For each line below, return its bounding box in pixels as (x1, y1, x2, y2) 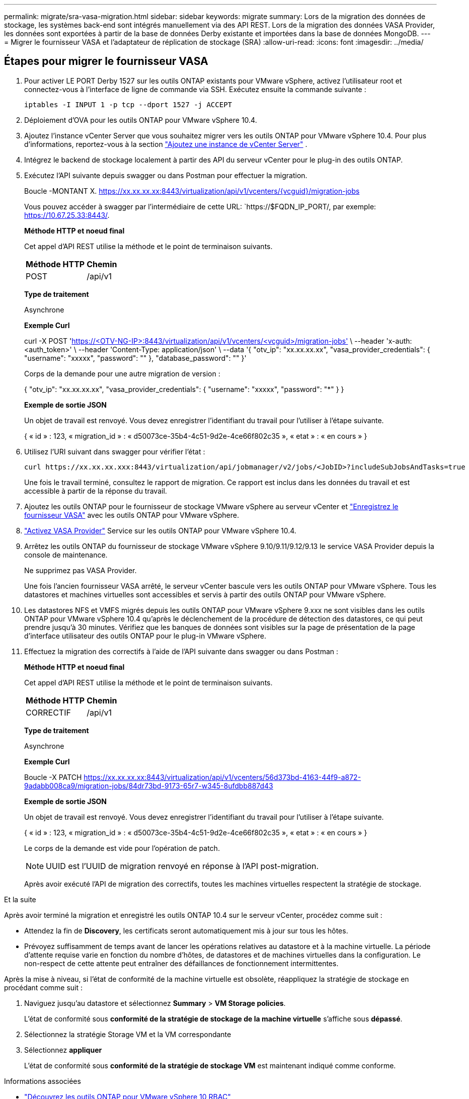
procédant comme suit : (4, 983, 83, 992)
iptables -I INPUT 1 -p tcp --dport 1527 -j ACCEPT (24, 100, 232, 109)
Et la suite (4, 895, 36, 904)
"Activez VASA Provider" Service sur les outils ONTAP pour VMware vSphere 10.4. (24, 526, 296, 535)
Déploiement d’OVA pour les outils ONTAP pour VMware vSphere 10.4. (24, 115, 257, 124)
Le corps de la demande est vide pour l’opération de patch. (24, 843, 220, 852)
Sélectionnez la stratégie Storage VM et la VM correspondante (24, 1030, 231, 1039)
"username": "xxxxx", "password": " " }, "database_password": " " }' (24, 353, 247, 362)
